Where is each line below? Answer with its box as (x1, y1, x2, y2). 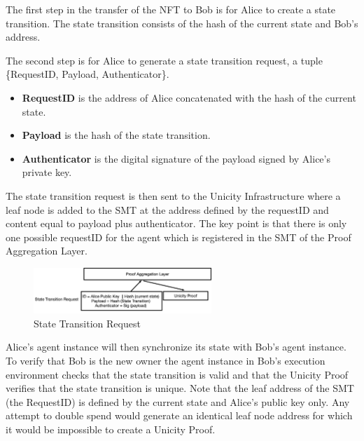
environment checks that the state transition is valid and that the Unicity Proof (6, 367, 349, 381)
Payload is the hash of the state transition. (22, 128, 211, 142)
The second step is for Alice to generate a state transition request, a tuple (6, 53, 323, 67)
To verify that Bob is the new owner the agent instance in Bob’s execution (6, 353, 325, 368)
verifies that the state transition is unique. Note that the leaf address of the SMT (6, 381, 354, 395)
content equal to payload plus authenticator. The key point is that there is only (6, 216, 347, 231)
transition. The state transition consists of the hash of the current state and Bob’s (6, 15, 358, 30)
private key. (22, 165, 72, 179)
